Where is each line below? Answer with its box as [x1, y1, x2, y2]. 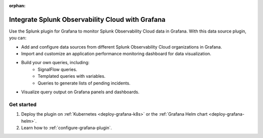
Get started [9, 101, 37, 108]
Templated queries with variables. [38, 73, 106, 79]
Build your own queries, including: [21, 60, 90, 66]
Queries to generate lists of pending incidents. [38, 80, 131, 86]
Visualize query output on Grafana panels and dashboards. [21, 89, 140, 95]
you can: [9, 35, 27, 41]
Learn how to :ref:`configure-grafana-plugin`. [21, 124, 112, 131]
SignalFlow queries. [38, 66, 77, 72]
